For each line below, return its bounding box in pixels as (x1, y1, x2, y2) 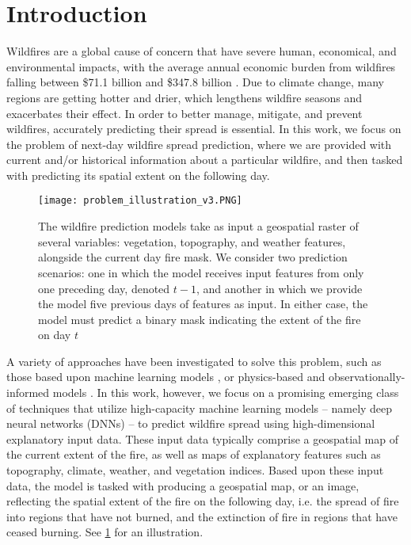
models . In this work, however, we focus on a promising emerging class (52, 384, 399, 401)
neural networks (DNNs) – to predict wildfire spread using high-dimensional (6, 415, 375, 432)
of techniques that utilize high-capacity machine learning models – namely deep (6, 399, 393, 416)
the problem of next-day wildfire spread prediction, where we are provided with (6, 135, 392, 152)
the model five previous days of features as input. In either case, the (38, 295, 368, 312)
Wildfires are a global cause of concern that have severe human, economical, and (6, 43, 397, 59)
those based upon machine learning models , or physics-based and (6, 368, 325, 385)
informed (6, 384, 50, 401)
